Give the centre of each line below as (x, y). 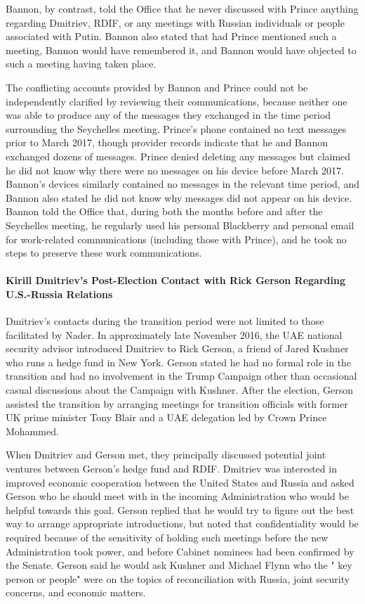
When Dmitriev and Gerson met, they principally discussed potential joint (166, 455)
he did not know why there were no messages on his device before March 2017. (175, 170)
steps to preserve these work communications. (104, 253)
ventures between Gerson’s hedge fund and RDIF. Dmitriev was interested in (171, 469)
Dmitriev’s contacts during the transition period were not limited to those (165, 321)
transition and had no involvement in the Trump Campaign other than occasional (181, 376)
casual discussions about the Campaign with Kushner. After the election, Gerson (180, 390)
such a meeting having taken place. (81, 64)
